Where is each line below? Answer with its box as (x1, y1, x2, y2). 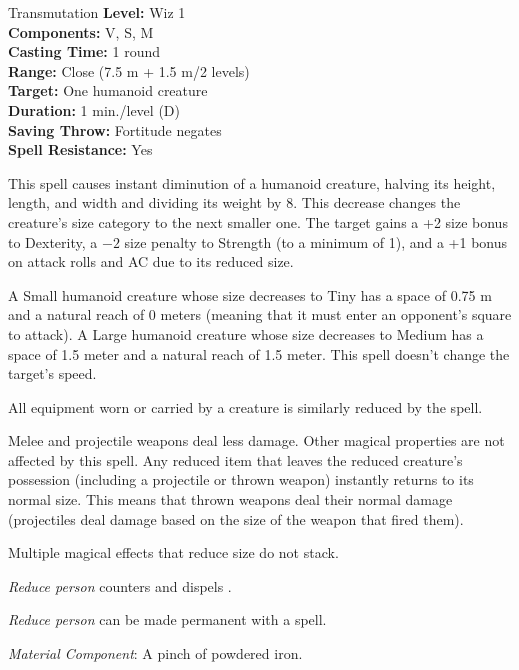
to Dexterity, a (8, 231, 98, 252)
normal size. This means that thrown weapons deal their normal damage (8, 489, 453, 510)
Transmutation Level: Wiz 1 (8, 2, 186, 22)
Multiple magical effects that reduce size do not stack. (8, 542, 339, 563)
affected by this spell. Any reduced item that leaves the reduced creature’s (8, 449, 463, 470)
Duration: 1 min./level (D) (8, 99, 180, 120)
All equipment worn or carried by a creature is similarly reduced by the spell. (8, 396, 483, 417)
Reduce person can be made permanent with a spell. (8, 609, 327, 630)
